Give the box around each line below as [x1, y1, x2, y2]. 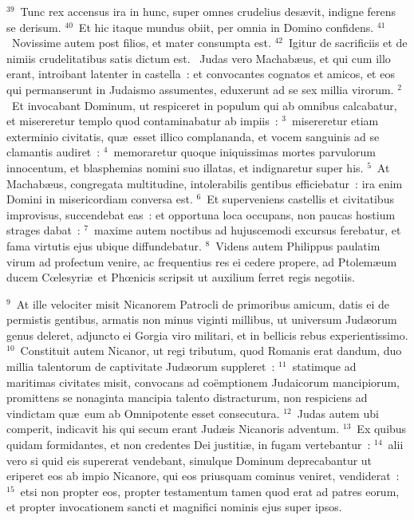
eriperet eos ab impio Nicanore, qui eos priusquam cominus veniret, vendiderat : [6, 467, 400, 484]
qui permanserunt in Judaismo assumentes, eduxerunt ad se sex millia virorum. [6, 81, 394, 97]
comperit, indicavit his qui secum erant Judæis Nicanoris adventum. [6, 420, 340, 437]
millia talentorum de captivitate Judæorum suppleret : [6, 358, 275, 375]
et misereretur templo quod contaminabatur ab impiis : [6, 112, 278, 129]
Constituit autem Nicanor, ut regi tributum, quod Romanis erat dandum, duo [20, 342, 402, 359]
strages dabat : [6, 222, 81, 238]
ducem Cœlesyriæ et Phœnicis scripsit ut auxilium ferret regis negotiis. [6, 269, 355, 286]
